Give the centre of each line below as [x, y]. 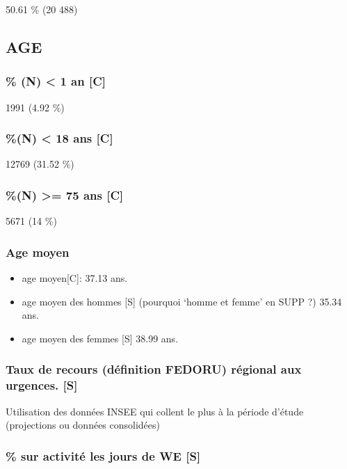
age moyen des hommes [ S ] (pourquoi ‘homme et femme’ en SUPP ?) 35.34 [182, 301]
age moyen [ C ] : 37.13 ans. [75, 278]
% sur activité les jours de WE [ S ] [103, 455]
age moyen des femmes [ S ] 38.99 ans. [100, 338]
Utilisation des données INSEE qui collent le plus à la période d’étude [155, 411]
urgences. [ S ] [42, 385]
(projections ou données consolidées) [83, 425]
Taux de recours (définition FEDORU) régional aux [154, 369]
